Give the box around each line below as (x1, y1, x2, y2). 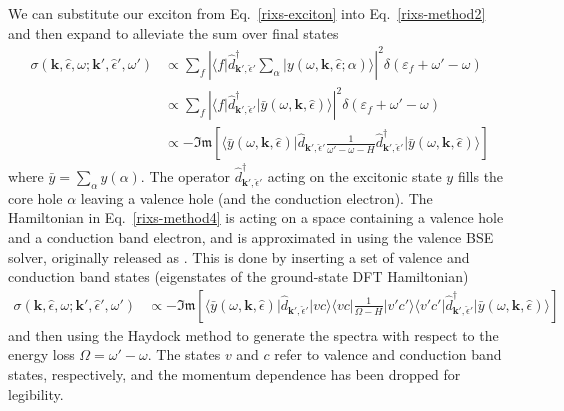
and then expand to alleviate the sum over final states (8, 22, 339, 43)
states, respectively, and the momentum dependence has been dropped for (8, 363, 461, 384)
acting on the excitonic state (267, 166, 442, 186)
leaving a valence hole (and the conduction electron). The (80, 187, 433, 208)
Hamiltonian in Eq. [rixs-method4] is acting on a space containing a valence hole (8, 207, 504, 228)
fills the (457, 166, 504, 186)
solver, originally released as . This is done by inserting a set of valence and (8, 246, 470, 267)
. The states (147, 344, 221, 365)
